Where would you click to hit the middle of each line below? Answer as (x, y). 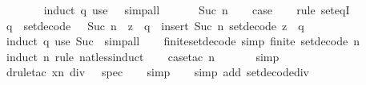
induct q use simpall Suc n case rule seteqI (197, 10)
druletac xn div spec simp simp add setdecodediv (157, 72)
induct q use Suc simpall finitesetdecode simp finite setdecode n (183, 41)
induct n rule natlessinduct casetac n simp (143, 56)
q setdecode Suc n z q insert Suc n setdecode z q (155, 25)
